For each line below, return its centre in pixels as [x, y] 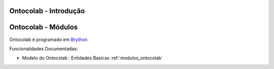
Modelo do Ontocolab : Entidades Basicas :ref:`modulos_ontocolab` [92, 58]
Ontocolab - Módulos [44, 27]
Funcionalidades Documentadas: [44, 49]
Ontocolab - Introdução [47, 11]
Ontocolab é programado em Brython [48, 39]
